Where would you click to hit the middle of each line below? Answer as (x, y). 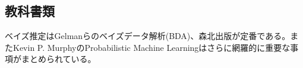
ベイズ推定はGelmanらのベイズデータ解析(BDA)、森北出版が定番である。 (148, 36)
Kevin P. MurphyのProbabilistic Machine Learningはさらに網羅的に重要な (151, 47)
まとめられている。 (59, 59)
